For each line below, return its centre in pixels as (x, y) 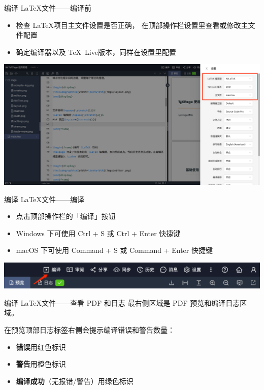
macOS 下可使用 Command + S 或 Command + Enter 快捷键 (114, 250)
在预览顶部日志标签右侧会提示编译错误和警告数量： (89, 330)
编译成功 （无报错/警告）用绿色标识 (75, 381)
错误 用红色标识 (41, 347)
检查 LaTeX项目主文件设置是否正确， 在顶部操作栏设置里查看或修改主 (132, 25)
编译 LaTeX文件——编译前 (48, 8)
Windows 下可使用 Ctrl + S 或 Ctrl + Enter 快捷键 (98, 233)
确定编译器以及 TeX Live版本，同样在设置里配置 (96, 52)
